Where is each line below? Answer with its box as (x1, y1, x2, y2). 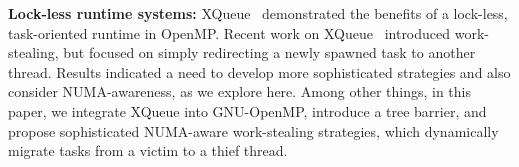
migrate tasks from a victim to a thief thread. (8, 140, 288, 161)
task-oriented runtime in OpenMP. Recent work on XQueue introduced (8, 22, 451, 43)
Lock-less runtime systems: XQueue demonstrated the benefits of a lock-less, (8, 3, 508, 23)
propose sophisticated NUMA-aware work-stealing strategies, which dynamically (8, 120, 499, 141)
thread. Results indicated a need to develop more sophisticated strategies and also (8, 61, 511, 82)
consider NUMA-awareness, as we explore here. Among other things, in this (8, 81, 472, 102)
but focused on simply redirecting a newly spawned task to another (63, 42, 476, 63)
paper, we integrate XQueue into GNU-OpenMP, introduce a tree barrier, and (8, 100, 487, 121)
